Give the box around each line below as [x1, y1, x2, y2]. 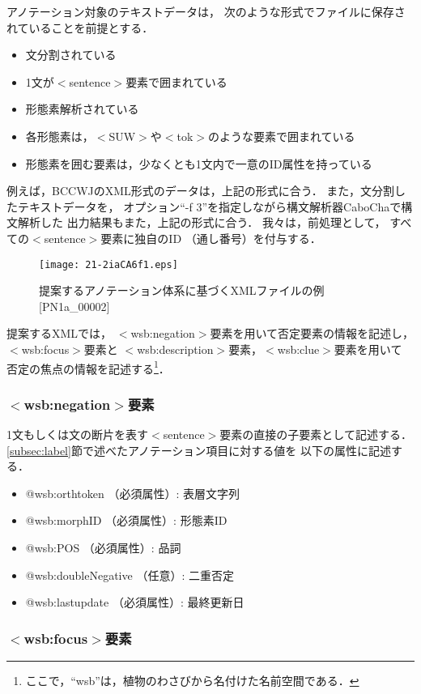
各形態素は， [25, 127, 94, 144]
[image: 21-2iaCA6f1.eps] [39, 258, 178, 270]
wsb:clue [277, 340, 320, 357]
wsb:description [137, 340, 214, 357]
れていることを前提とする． [6, 19, 154, 36]
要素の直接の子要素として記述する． [219, 426, 412, 443]
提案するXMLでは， [6, 325, 113, 342]
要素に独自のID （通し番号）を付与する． [100, 229, 321, 246]
